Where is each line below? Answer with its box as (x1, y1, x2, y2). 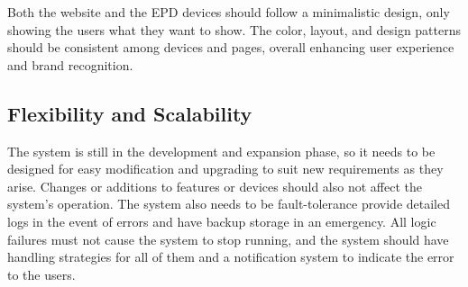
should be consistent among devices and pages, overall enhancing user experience (7, 38, 454, 57)
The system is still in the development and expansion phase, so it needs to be (7, 141, 436, 160)
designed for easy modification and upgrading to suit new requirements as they (7, 159, 444, 178)
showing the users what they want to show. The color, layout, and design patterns (7, 20, 462, 39)
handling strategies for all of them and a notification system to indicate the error (7, 247, 454, 266)
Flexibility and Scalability (7, 99, 252, 127)
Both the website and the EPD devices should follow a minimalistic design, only (7, 3, 450, 21)
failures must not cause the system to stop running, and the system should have (7, 229, 449, 248)
